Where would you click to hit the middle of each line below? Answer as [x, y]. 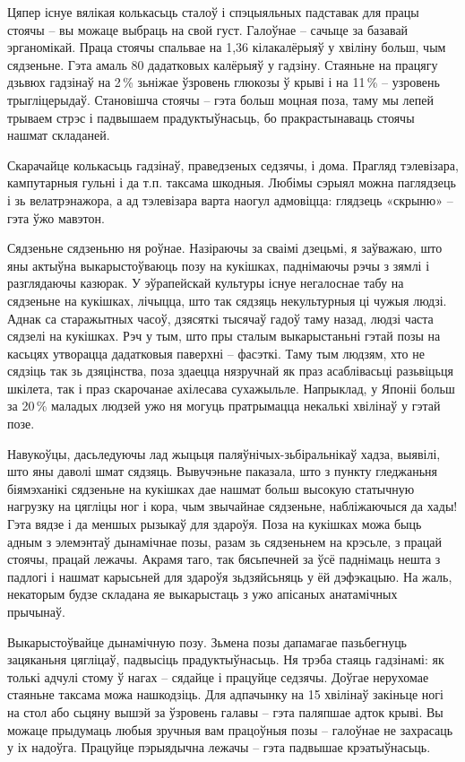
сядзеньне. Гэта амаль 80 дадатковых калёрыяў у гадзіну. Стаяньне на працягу [223, 64]
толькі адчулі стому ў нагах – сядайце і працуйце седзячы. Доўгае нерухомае [218, 676]
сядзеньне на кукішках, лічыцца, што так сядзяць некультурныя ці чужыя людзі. [227, 300]
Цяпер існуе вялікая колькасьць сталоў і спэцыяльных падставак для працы [213, 12]
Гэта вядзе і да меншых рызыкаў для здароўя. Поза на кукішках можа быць [215, 524]
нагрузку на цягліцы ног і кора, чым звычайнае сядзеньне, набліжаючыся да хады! [232, 506]
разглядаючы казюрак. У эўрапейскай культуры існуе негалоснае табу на [206, 283]
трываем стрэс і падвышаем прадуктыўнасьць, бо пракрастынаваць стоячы [211, 117]
